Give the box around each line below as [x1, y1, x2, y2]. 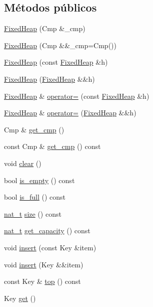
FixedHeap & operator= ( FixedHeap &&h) [4, 107, 136, 118]
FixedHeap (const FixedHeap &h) [4, 57, 108, 67]
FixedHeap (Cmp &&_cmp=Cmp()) [4, 40, 116, 50]
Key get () [4, 292, 36, 303]
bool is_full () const [4, 192, 66, 202]
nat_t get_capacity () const [4, 225, 90, 236]
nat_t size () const [4, 208, 61, 219]
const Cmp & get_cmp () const [4, 141, 101, 151]
